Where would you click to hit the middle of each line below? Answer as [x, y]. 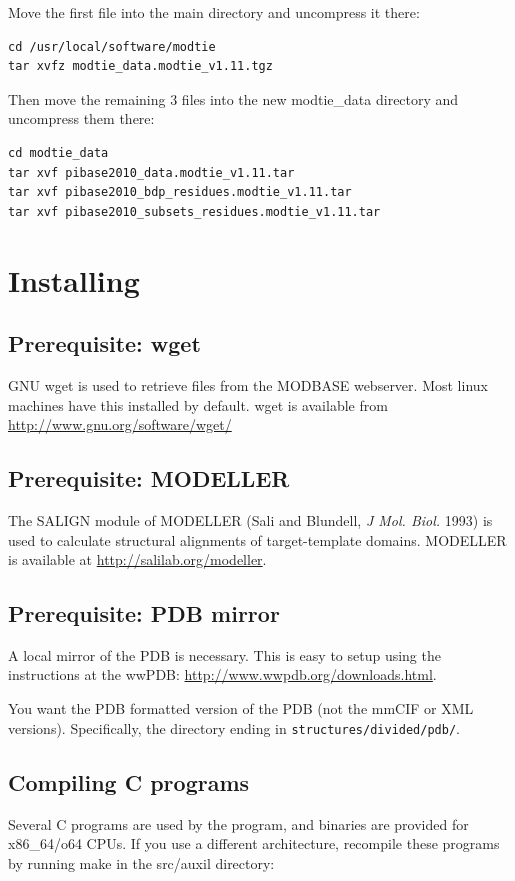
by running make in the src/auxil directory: [141, 862]
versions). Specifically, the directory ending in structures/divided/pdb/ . [234, 727]
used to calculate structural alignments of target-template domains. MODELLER [257, 539]
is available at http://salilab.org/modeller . [137, 559]
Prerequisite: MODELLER [149, 478]
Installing [74, 279]
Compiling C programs [129, 781]
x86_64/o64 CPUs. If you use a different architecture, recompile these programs [254, 843]
